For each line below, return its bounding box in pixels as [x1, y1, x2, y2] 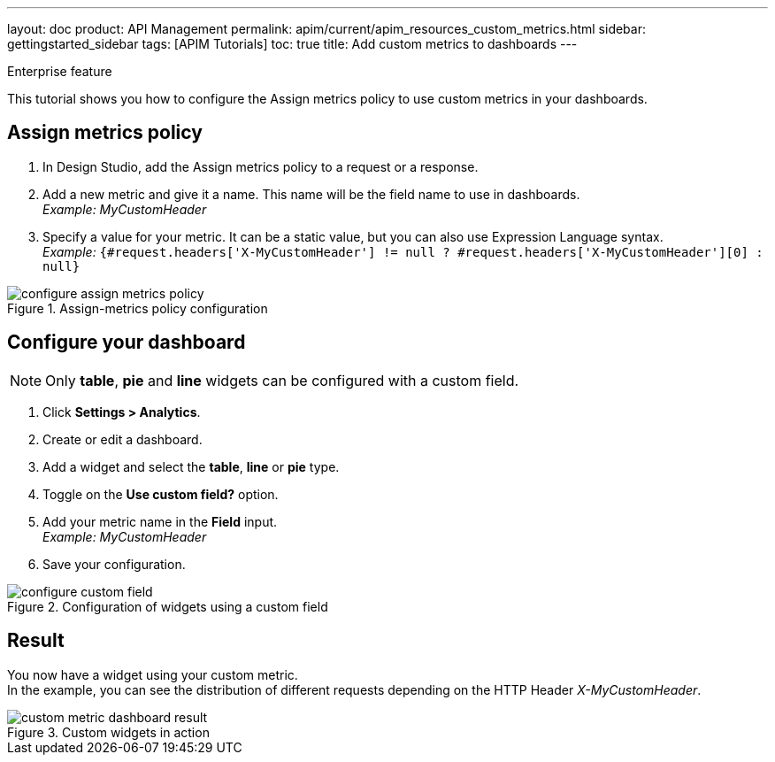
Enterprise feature [7, 64, 112, 79]
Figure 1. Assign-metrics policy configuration [7, 300, 268, 316]
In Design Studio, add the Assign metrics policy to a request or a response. [42, 158, 479, 174]
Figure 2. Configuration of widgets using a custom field [7, 598, 328, 614]
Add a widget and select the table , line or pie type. [42, 458, 340, 474]
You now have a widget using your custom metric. [7, 666, 298, 682]
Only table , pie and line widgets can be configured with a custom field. [45, 371, 519, 389]
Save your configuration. [42, 556, 186, 572]
